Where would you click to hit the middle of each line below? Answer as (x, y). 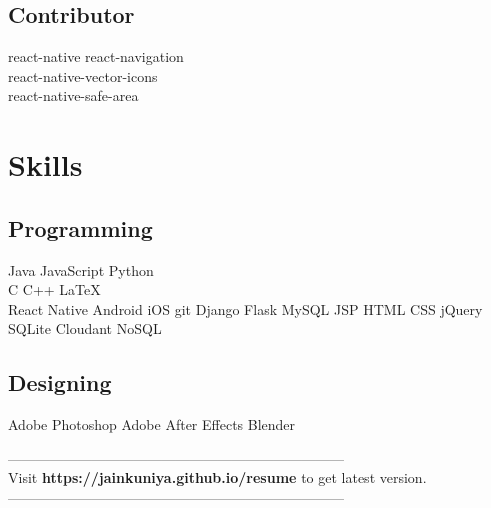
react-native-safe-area (73, 95)
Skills (45, 164)
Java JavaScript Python (81, 269)
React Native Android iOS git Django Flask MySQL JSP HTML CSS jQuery (245, 308)
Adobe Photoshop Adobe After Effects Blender (152, 424)
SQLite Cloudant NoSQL (85, 328)
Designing (60, 382)
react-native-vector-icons (83, 75)
